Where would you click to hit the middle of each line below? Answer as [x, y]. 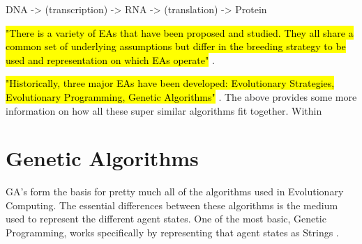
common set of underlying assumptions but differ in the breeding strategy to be [176, 46]
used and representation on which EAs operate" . [110, 59]
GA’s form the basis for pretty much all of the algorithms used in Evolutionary [175, 192]
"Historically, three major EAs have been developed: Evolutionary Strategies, [170, 83]
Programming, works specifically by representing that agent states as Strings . [172, 233]
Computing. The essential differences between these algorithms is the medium [172, 205]
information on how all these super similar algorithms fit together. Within [164, 110]
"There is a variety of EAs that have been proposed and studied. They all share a [180, 32]
